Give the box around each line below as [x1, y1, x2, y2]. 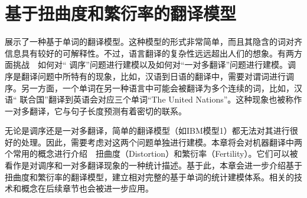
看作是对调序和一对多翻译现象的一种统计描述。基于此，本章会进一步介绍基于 [5, 159, 302, 171]
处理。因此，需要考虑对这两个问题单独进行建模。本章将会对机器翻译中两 [21, 136, 302, 148]
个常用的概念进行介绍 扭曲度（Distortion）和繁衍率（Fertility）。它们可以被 [5, 147, 298, 160]
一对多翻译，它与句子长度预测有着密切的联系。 [5, 104, 187, 117]
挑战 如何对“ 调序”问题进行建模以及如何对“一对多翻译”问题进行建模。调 [12, 58, 296, 71]
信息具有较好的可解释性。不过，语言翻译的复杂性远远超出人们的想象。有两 [5, 47, 294, 59]
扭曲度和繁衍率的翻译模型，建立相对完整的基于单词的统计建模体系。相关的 [5, 170, 294, 183]
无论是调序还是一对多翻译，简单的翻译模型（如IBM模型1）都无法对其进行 [5, 124, 290, 137]
